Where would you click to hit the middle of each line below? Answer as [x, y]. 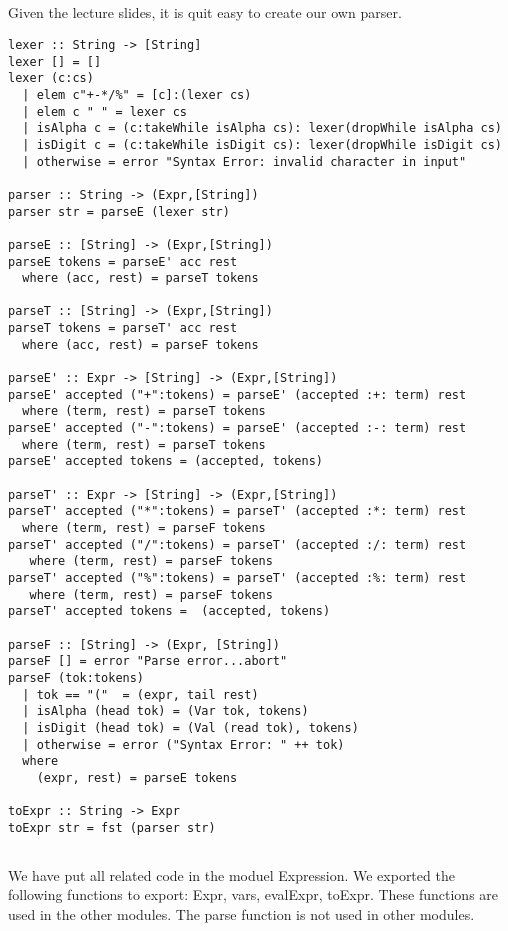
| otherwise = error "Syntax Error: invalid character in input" [244, 161]
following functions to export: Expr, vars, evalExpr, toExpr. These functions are [253, 894]
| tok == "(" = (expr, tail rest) [140, 694]
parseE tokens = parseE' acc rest [123, 261]
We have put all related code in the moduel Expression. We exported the [231, 874]
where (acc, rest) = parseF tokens [140, 344]
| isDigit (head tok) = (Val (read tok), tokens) [190, 727]
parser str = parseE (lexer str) [119, 211]
